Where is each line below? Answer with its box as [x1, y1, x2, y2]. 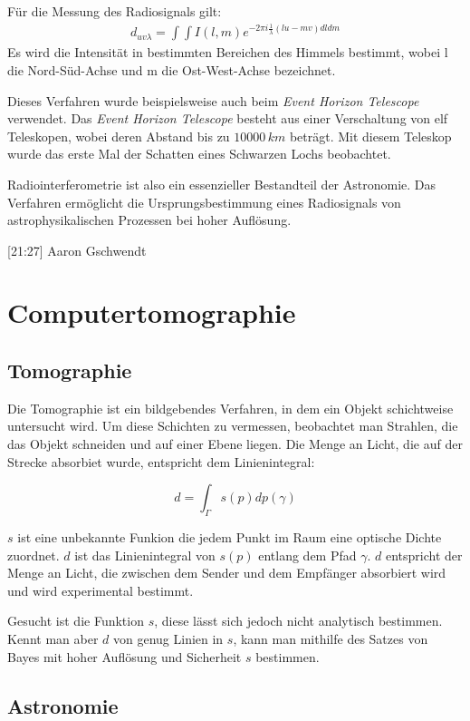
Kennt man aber [7, 629, 99, 648]
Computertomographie [7, 294, 296, 331]
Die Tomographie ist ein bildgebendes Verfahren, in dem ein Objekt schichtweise [7, 398, 454, 417]
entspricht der [385, 545, 463, 564]
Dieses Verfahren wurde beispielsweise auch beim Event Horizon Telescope [7, 91, 419, 110]
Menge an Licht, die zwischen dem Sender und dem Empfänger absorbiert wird [7, 563, 446, 582]
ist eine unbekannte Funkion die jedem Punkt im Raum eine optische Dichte [17, 528, 442, 547]
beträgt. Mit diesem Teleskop [289, 126, 452, 145]
